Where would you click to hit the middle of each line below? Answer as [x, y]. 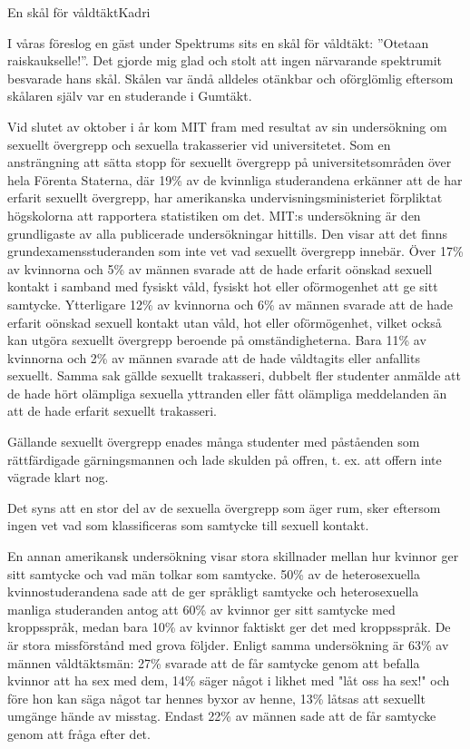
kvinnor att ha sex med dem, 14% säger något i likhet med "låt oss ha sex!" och [229, 680]
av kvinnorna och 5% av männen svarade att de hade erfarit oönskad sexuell [220, 268]
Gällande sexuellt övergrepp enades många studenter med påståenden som [214, 442]
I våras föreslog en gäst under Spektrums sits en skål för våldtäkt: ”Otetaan [218, 42]
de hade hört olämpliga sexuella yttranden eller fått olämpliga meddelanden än [227, 393]
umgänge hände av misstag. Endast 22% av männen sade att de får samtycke [222, 716]
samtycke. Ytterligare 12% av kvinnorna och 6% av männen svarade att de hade [230, 304]
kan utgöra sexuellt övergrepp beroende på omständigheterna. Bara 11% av [217, 340]
